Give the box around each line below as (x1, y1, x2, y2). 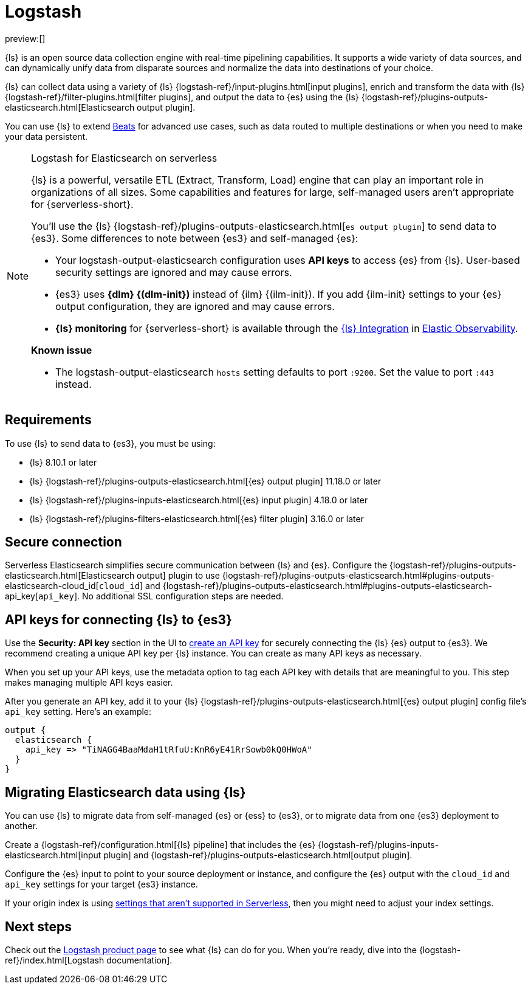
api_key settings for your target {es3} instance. (5, 879, 198, 890)
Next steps (5, 918, 72, 934)
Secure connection (5, 534, 122, 550)
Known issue (31, 343, 92, 356)
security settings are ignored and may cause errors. (55, 266, 292, 278)
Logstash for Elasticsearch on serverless (31, 151, 218, 164)
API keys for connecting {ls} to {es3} (5, 612, 232, 627)
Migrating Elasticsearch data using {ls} (5, 784, 246, 800)
